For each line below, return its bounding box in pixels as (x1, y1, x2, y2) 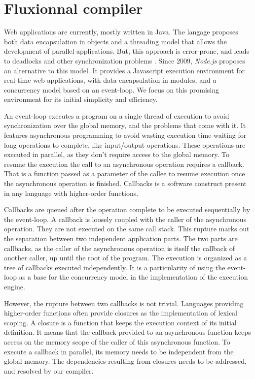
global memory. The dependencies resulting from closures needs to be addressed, (4, 356, 247, 366)
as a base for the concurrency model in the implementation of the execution (19, 272, 248, 282)
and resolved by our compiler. (4, 365, 94, 376)
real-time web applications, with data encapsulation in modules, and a (4, 75, 217, 85)
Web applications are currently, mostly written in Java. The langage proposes (4, 27, 238, 37)
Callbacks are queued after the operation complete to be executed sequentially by (4, 204, 250, 215)
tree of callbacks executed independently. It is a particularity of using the (4, 262, 225, 272)
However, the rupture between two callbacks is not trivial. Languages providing (4, 298, 244, 308)
